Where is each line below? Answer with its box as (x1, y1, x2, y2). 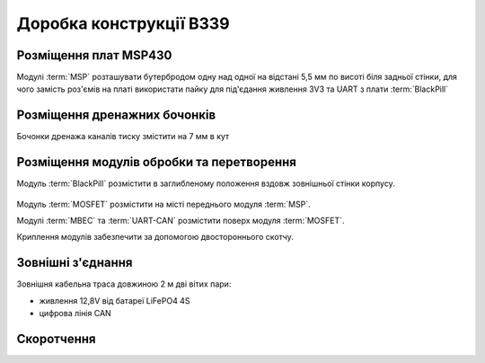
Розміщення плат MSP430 (16, 48, 172, 63)
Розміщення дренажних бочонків (16, 108, 216, 123)
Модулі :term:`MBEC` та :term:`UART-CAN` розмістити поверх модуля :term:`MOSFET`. (16, 216, 345, 226)
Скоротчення (16, 331, 96, 346)
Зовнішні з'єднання (16, 255, 133, 270)
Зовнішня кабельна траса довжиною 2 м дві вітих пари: (16, 279, 232, 289)
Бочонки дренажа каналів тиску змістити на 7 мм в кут (16, 131, 230, 142)
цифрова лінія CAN (39, 308, 111, 319)
